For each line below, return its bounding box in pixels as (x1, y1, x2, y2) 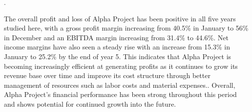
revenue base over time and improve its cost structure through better (4, 70, 210, 80)
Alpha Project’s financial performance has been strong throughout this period (4, 89, 237, 99)
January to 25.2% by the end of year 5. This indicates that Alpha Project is (4, 51, 231, 61)
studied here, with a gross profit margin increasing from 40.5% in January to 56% (4, 23, 249, 33)
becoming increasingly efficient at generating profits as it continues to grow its (4, 61, 238, 71)
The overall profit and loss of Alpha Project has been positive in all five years (4, 13, 236, 23)
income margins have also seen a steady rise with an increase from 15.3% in (4, 42, 230, 52)
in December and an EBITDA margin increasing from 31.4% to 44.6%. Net (4, 32, 229, 42)
